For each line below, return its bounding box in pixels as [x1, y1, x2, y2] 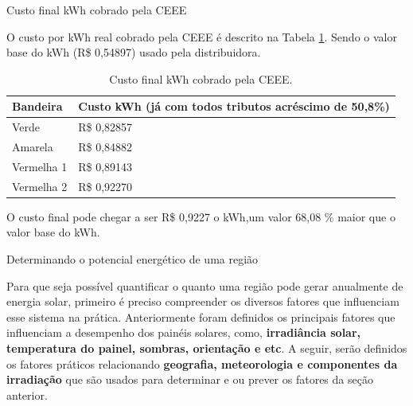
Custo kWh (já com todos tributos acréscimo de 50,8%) [78, 98, 390, 115]
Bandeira [12, 98, 63, 115]
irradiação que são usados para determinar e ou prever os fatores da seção [6, 371, 373, 388]
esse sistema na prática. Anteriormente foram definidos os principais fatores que [6, 308, 395, 325]
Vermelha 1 [12, 158, 68, 174]
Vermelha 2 [12, 178, 68, 194]
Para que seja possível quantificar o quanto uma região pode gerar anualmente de [6, 277, 403, 294]
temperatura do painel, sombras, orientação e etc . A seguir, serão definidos [6, 340, 407, 356]
